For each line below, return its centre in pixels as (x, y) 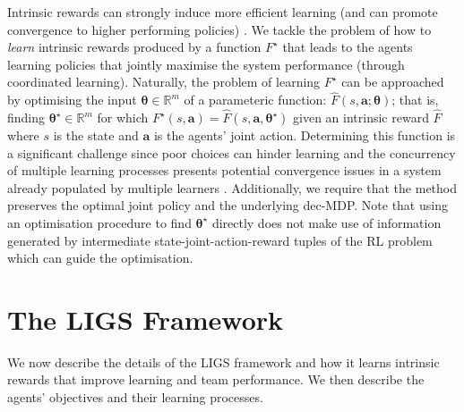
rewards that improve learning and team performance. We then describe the (216, 379)
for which (123, 117)
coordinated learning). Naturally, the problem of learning (164, 82)
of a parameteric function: (255, 100)
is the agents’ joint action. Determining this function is (305, 135)
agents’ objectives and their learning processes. (135, 397)
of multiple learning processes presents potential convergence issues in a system (224, 170)
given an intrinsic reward (361, 117)
